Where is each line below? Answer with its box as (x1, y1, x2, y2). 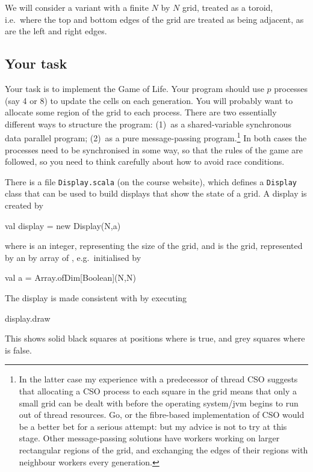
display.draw (5, 311, 51, 324)
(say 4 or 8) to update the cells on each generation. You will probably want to (5, 94, 293, 106)
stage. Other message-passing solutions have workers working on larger (19, 432, 280, 444)
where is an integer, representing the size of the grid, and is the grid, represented (5, 239, 303, 252)
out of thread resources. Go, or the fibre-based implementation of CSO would (19, 408, 305, 421)
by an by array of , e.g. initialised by (5, 251, 141, 263)
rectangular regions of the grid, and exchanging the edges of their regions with (19, 443, 308, 456)
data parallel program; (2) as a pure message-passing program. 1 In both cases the (5, 130, 307, 144)
